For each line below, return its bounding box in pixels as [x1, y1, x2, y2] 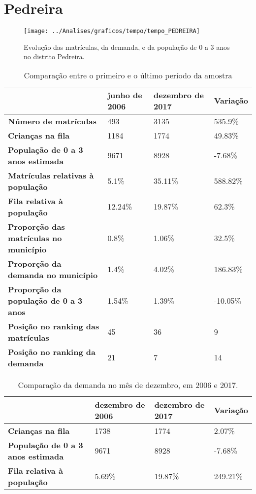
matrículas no [8, 232, 62, 244]
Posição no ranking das [8, 320, 99, 332]
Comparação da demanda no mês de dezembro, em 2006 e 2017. [18, 379, 238, 390]
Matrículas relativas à [8, 169, 94, 181]
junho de [107, 89, 142, 101]
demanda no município [8, 269, 98, 281]
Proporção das [8, 220, 65, 232]
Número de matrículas [8, 115, 96, 127]
